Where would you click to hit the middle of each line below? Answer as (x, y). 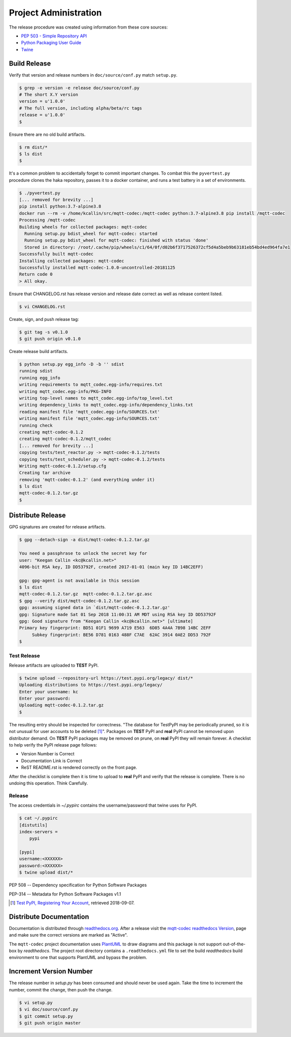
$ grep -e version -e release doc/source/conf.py (79, 88)
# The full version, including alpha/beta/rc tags (81, 108)
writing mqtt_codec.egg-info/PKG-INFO (65, 391)
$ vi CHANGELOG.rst (42, 306)
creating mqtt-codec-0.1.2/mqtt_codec (65, 439)
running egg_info (40, 378)
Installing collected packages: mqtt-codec (72, 261)
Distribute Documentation (49, 917)
